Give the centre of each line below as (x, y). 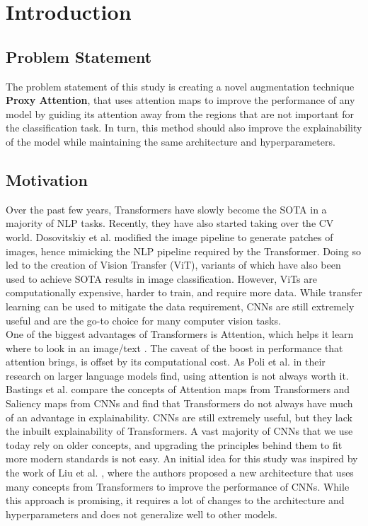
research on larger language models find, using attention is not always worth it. (177, 375)
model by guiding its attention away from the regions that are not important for (180, 113)
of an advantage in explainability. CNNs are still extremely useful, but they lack (179, 417)
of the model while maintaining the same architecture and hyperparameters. (171, 141)
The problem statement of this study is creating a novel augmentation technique (180, 86)
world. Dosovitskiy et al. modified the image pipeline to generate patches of (169, 236)
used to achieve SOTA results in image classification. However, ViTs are (161, 278)
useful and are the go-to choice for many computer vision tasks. (143, 320)
